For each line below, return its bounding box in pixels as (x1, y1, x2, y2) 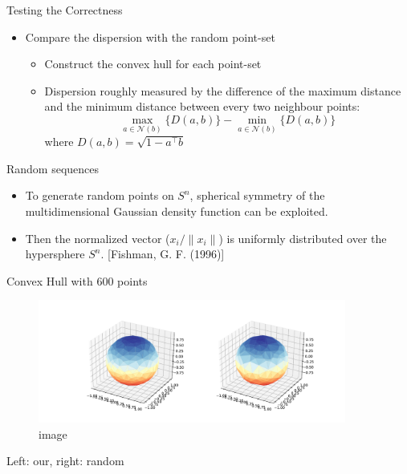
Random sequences (6, 160, 100, 176)
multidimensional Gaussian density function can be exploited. (25, 202, 328, 219)
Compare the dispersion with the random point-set (25, 28, 275, 45)
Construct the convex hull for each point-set (44, 55, 262, 72)
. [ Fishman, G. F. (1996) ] (100, 245, 225, 262)
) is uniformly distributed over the (218, 229, 387, 246)
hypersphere (25, 245, 85, 262)
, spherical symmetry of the (189, 187, 325, 204)
